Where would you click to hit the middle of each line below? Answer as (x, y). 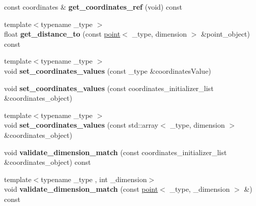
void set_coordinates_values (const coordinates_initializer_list (109, 88)
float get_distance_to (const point (62, 34)
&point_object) (225, 34)
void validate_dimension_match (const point (81, 189)
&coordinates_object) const (48, 162)
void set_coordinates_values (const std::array (81, 125)
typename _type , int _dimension (94, 179)
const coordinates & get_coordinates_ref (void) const (93, 7)
